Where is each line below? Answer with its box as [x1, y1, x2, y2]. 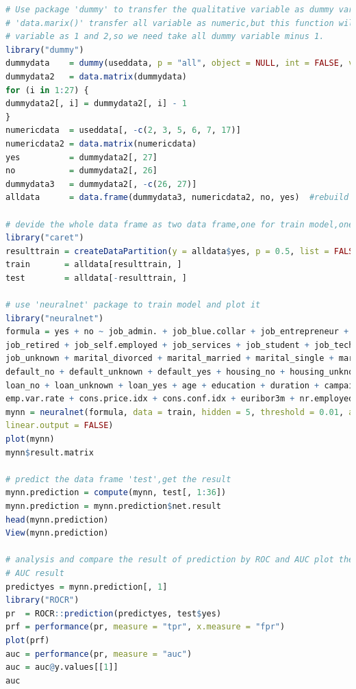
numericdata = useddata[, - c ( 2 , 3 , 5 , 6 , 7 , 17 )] [5, 125, 241, 136]
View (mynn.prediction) [5, 528, 109, 538]
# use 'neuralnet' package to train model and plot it [5, 300, 261, 310]
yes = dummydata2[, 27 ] [5, 152, 157, 162]
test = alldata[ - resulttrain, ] [5, 273, 187, 283]
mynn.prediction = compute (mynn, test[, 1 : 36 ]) [5, 488, 227, 498]
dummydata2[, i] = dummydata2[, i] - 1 [5, 99, 187, 109]
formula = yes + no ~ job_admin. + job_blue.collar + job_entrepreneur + [5, 327, 349, 337]
